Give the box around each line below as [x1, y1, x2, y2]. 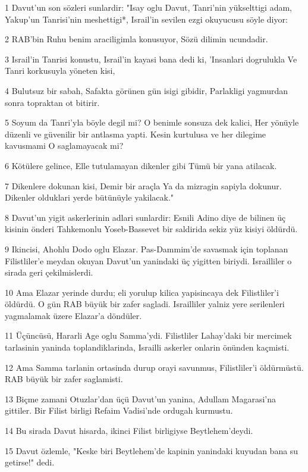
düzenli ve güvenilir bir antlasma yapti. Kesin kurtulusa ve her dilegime [5, 127, 266, 140]
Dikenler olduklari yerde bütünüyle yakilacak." [5, 191, 174, 204]
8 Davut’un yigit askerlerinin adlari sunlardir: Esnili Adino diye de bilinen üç [5, 211, 286, 223]
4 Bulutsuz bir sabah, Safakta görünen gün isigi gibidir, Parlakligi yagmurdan [5, 84, 288, 96]
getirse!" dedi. [5, 456, 55, 468]
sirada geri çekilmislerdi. [5, 266, 93, 279]
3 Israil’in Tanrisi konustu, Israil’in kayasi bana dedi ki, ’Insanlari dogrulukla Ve [5, 52, 297, 65]
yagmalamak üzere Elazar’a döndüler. [5, 309, 142, 321]
